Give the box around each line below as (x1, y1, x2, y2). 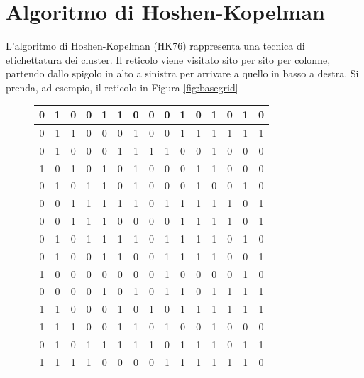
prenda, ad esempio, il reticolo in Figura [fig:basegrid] (6, 79, 238, 94)
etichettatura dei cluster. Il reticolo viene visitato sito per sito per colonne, (6, 52, 331, 67)
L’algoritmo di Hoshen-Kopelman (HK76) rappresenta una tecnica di (6, 38, 305, 53)
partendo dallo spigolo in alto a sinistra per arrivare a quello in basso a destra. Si (6, 66, 359, 81)
